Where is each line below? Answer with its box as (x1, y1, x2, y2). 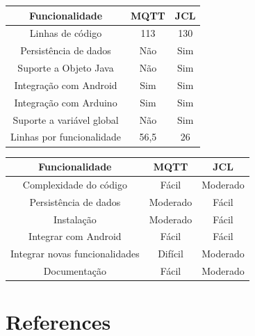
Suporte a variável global (13, 112, 119, 127)
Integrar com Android (28, 229, 122, 243)
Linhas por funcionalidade (10, 129, 122, 144)
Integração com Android (14, 77, 117, 92)
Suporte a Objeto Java (17, 61, 114, 75)
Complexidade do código (22, 177, 127, 191)
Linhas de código (29, 26, 102, 40)
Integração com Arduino (14, 95, 117, 109)
